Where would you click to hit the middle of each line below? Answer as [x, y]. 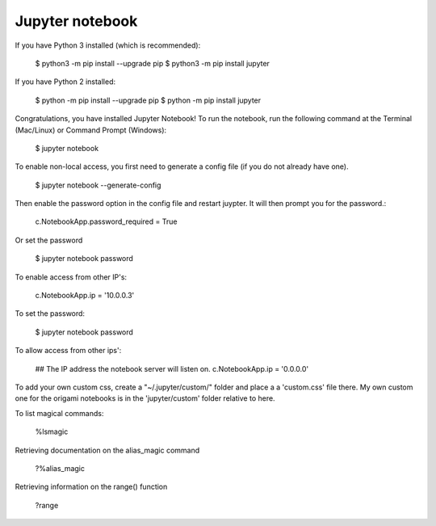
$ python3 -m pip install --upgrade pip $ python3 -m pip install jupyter [153, 63]
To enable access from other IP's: [71, 277]
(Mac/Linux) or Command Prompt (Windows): [91, 130]
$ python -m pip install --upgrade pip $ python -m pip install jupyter [148, 100]
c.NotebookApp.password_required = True [106, 221]
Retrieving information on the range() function [91, 487]
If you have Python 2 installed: [65, 82]
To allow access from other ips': [68, 351]
